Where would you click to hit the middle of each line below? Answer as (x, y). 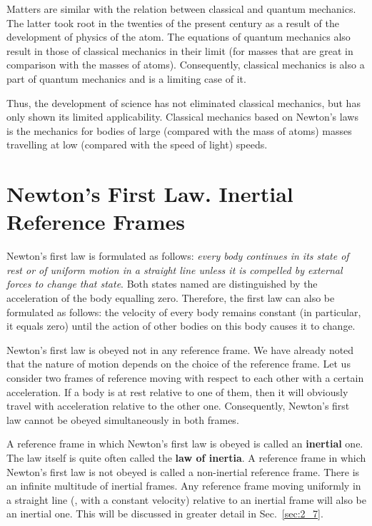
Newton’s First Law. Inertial (150, 194)
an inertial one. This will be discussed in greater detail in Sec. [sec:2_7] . (165, 514)
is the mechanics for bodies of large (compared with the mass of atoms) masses (179, 130)
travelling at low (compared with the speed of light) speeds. (137, 145)
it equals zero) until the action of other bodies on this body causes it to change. (181, 326)
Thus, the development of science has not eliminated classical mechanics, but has (184, 102)
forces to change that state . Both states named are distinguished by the (162, 284)
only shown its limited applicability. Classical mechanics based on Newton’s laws (182, 117)
